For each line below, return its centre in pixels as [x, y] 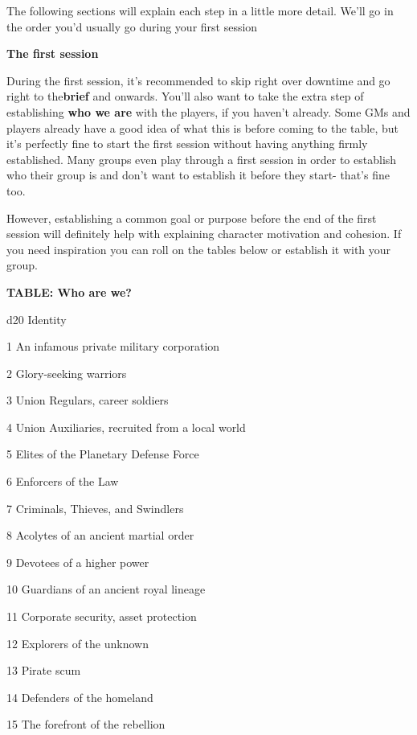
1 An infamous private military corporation [113, 346]
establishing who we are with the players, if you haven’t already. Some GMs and [208, 111]
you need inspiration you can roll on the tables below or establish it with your [199, 249]
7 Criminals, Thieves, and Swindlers [95, 508]
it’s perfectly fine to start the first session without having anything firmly [187, 144]
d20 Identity [37, 319]
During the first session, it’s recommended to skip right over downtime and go [198, 80]
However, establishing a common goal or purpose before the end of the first [192, 218]
